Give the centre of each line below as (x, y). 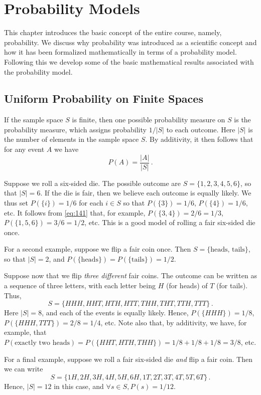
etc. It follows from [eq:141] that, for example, (75, 212)
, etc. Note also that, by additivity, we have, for (174, 322)
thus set (16, 202)
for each (91, 202)
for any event (24, 149)
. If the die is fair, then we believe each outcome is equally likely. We (146, 193)
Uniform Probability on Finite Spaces (104, 98)
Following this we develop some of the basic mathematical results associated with (129, 61)
